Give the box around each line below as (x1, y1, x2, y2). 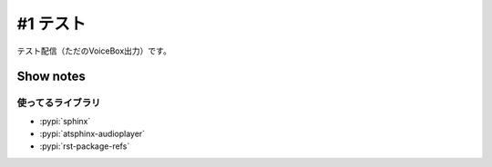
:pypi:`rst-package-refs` (39, 141, 130, 152)
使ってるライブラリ (16, 96, 101, 109)
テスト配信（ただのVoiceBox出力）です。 (16, 45, 172, 56)
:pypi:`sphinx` (39, 115, 91, 126)
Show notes (16, 69, 86, 84)
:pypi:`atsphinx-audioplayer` (39, 128, 146, 140)
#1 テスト (16, 14, 87, 34)
